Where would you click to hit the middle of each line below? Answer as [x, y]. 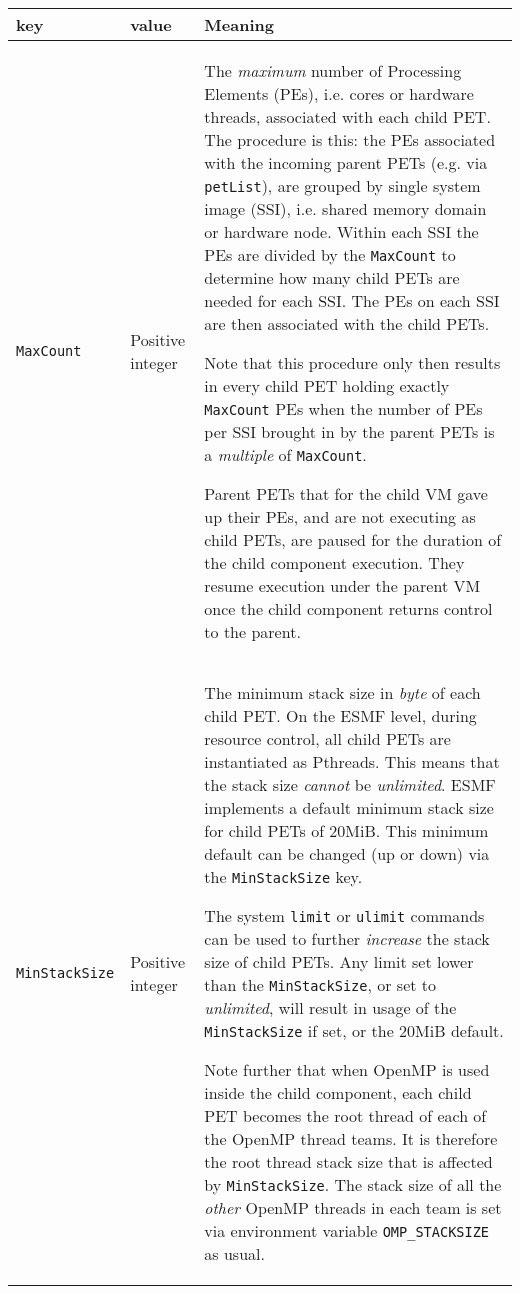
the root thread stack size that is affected [348, 1161]
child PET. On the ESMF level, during [340, 715]
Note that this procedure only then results [352, 362]
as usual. [234, 1253]
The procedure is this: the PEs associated [350, 139]
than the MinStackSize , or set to [320, 984]
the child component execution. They [334, 562]
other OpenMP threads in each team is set [353, 1207]
